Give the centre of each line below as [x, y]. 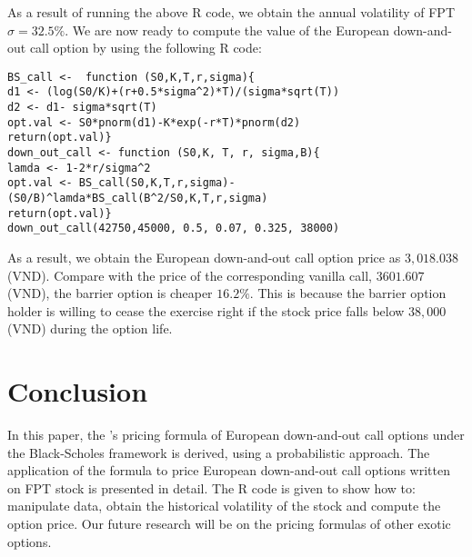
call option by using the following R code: [146, 48]
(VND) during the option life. [90, 328]
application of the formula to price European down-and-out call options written [229, 470]
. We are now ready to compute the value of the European [227, 30]
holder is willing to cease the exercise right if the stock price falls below [206, 310]
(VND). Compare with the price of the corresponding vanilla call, [190, 275]
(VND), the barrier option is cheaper [110, 293]
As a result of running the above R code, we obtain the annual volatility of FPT [231, 12]
